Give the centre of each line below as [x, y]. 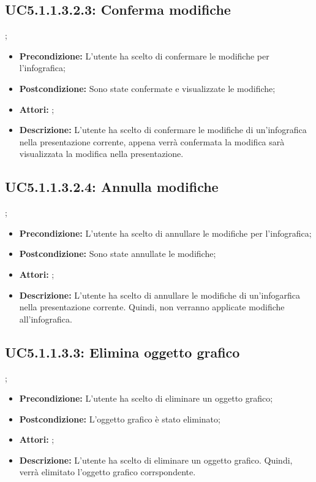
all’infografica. [46, 319]
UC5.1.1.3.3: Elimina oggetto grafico [122, 352]
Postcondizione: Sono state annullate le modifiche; [118, 254]
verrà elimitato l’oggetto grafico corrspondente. [107, 472]
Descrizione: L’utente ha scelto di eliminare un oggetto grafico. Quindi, [156, 460]
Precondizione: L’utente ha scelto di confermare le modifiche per [144, 55]
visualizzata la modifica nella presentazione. [101, 154]
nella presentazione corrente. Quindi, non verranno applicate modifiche [152, 307]
